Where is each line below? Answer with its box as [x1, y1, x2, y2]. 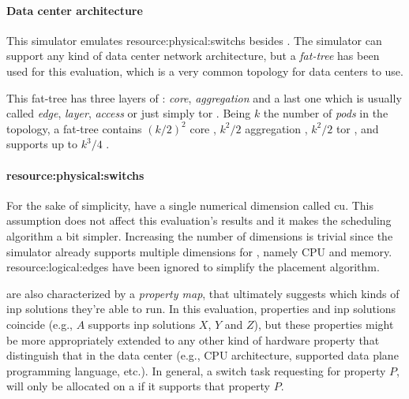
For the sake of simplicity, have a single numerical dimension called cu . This [6, 196, 373, 213]
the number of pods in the [263, 105, 388, 121]
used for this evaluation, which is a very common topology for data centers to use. [6, 62, 403, 79]
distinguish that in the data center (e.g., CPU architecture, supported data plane [6, 347, 399, 364]
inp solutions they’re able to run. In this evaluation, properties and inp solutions [6, 300, 396, 317]
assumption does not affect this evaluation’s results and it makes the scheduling [6, 212, 392, 229]
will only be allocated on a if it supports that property [6, 378, 270, 394]
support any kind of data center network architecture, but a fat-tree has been [6, 47, 380, 64]
